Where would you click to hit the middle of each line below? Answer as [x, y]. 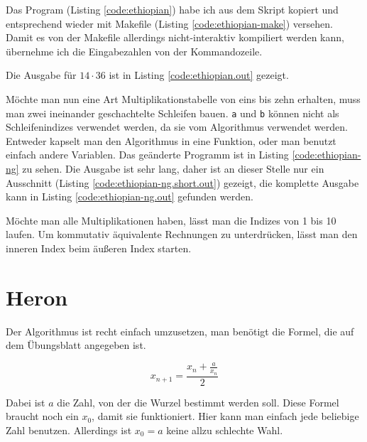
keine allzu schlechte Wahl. [225, 430]
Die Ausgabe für [41, 75]
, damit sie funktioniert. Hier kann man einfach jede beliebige [225, 416]
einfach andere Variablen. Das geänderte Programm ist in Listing [147, 155]
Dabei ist [26, 402]
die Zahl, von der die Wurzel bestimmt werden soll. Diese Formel [198, 402]
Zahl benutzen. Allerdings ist [69, 430]
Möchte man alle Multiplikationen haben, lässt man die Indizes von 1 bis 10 [171, 220]
